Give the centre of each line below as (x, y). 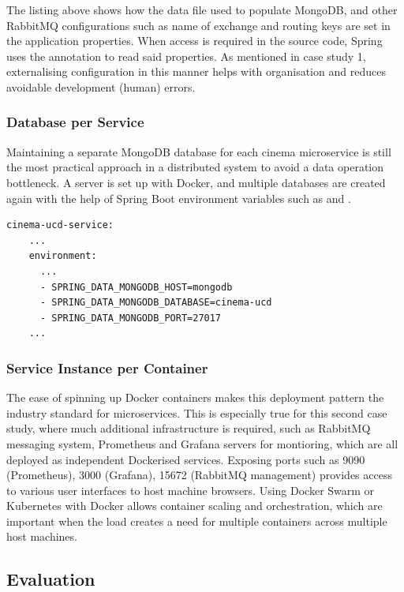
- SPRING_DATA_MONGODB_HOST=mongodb (136, 287)
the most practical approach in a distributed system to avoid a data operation (195, 167)
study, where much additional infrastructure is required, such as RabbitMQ (189, 428)
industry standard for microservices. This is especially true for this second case (197, 412)
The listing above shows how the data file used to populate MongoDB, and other (202, 9)
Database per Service (75, 122)
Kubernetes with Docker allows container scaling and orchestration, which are (195, 506)
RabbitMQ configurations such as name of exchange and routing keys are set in (198, 25)
